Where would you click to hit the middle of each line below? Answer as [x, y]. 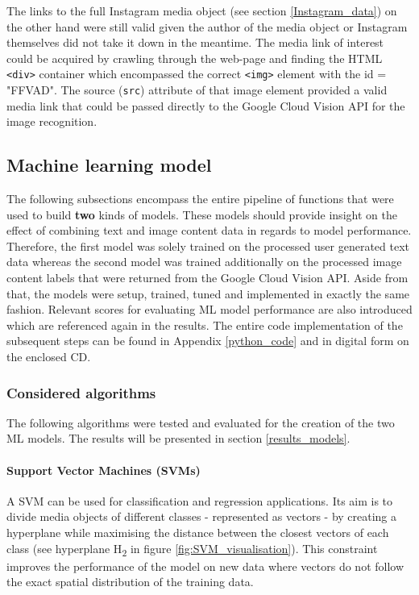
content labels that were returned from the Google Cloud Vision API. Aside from [207, 278]
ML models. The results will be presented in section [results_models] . [178, 438]
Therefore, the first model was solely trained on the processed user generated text [208, 245]
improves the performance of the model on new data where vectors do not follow [205, 566]
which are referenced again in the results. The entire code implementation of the [205, 325]
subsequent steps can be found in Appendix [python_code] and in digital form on [208, 341]
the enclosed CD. [49, 357]
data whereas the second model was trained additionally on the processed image [204, 262]
